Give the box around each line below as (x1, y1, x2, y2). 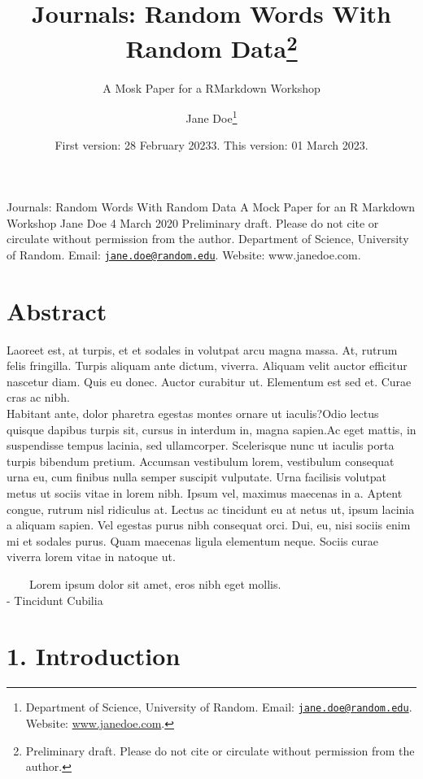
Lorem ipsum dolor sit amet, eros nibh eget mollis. (28, 575, 281, 592)
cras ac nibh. (7, 389, 70, 406)
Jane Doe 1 (185, 107, 238, 126)
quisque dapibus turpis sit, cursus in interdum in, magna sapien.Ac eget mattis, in (7, 420, 416, 437)
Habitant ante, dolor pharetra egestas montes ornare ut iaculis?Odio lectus (7, 405, 379, 422)
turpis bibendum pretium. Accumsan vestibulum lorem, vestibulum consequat (7, 452, 395, 469)
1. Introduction (7, 639, 181, 672)
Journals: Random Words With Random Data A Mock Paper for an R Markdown (7, 198, 416, 215)
